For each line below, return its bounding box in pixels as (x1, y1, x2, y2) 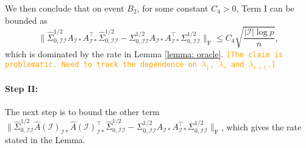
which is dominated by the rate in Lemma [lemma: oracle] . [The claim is (5, 47, 283, 60)
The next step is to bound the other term (5, 105, 160, 118)
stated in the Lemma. (5, 133, 85, 146)
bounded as (5, 13, 48, 26)
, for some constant (137, 2, 208, 14)
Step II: (5, 82, 38, 94)
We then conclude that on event (5, 2, 124, 14)
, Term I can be (236, 2, 294, 14)
